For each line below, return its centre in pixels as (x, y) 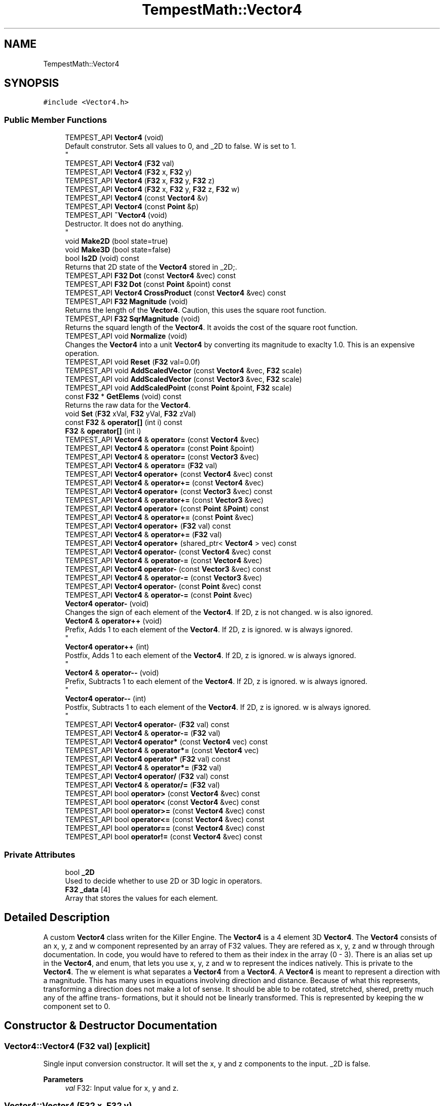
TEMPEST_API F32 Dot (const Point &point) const (148, 284)
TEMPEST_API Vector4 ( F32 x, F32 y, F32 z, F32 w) (152, 189)
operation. (82, 353)
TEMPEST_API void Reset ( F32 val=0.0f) (133, 362)
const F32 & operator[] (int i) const (124, 422)
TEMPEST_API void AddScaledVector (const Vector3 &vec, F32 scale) (183, 379)
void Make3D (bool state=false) (118, 250)
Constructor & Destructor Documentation (111, 1026)
